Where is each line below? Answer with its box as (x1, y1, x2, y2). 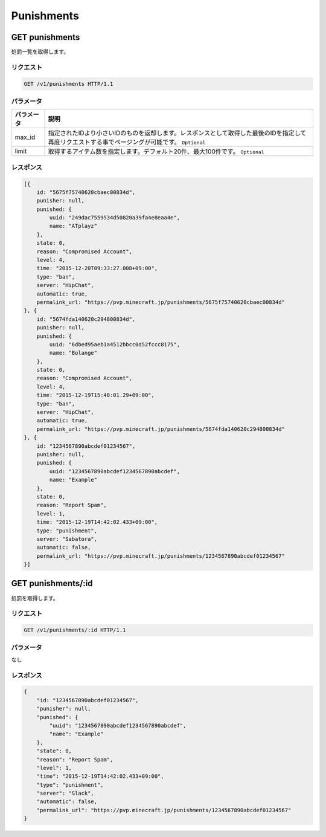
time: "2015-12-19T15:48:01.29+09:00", (36, 392, 155, 399)
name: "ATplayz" (49, 222, 98, 230)
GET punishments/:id (11, 578, 93, 589)
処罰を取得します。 (11, 594, 59, 601)
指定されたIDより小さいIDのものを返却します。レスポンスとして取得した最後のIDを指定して (48, 129, 307, 137)
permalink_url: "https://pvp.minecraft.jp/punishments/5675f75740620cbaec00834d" (36, 299, 285, 305)
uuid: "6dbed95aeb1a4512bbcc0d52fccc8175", (49, 341, 181, 347)
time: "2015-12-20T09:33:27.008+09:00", (36, 265, 158, 272)
